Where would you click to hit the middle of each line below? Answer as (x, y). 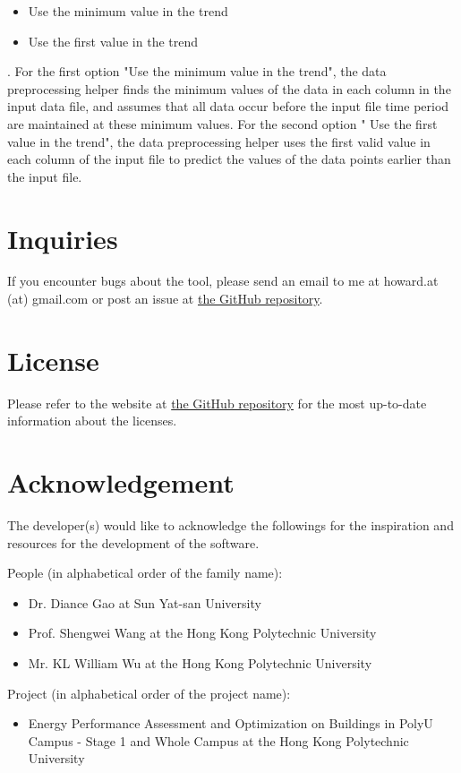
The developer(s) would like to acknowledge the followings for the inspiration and (230, 525)
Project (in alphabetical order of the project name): (149, 693)
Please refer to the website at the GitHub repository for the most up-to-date (217, 403)
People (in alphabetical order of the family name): (145, 573)
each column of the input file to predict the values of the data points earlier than (229, 159)
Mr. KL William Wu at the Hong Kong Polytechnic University (200, 663)
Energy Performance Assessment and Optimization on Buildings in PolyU (230, 723)
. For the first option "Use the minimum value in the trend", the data (197, 71)
